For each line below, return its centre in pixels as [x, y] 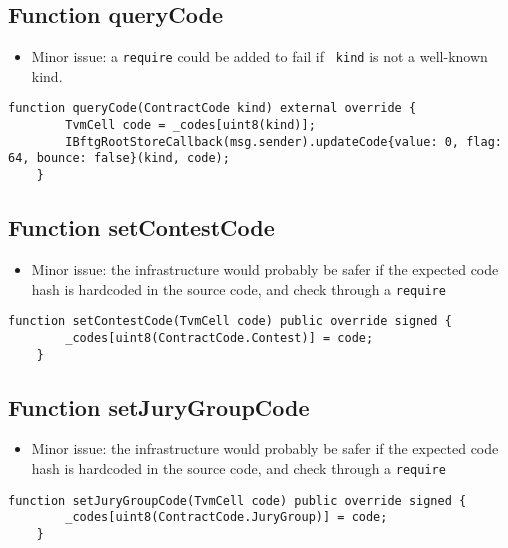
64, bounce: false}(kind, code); [119, 158]
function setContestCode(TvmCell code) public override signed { [230, 321]
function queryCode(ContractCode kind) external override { [212, 108]
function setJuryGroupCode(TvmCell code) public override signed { [237, 500]
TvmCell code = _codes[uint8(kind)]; [190, 125]
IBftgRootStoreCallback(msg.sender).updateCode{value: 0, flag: [283, 141]
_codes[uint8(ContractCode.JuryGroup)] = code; [226, 517]
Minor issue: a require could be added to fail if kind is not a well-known [259, 56]
